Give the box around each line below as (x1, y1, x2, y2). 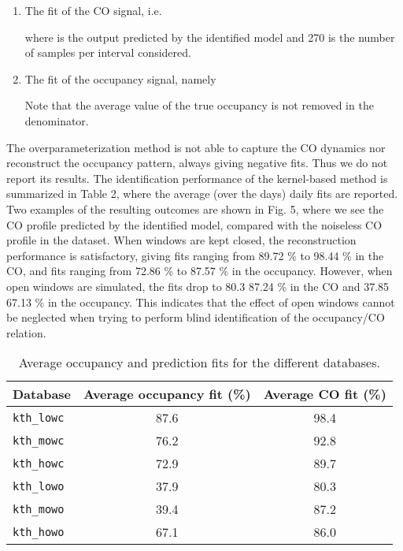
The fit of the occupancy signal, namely (24, 70, 216, 87)
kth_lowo (13, 479, 65, 493)
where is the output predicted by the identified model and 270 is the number (24, 28, 395, 45)
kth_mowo (13, 502, 65, 516)
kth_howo (13, 525, 65, 538)
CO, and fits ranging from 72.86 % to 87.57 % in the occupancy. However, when (6, 262, 393, 279)
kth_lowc (13, 411, 65, 424)
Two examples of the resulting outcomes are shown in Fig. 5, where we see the (6, 200, 384, 217)
